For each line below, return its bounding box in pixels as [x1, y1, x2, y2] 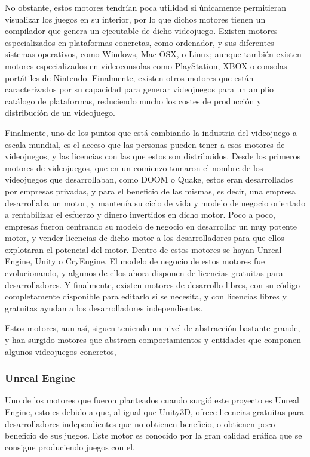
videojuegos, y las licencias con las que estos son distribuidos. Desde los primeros [5, 150, 301, 162]
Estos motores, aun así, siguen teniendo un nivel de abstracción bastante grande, [5, 322, 300, 334]
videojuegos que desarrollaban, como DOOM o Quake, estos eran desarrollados [5, 173, 293, 186]
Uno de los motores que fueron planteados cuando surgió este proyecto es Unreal [5, 394, 299, 406]
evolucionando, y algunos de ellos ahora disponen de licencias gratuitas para [5, 267, 283, 279]
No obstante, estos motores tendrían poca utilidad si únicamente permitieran [5, 1, 287, 13]
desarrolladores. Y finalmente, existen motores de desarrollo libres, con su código [5, 278, 300, 291]
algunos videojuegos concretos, [5, 345, 116, 357]
